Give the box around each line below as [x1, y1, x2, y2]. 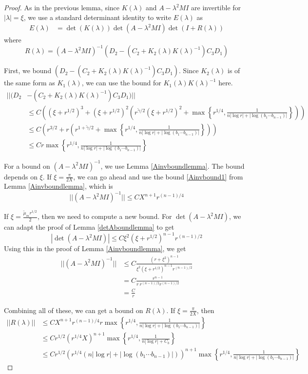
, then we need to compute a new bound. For [37, 211, 172, 221]
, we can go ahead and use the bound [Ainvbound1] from [73, 171, 243, 181]
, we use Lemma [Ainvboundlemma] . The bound [100, 160, 245, 171]
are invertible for [191, 2, 241, 12]
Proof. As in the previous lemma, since [4, 2, 120, 12]
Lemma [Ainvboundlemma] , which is [4, 181, 113, 191]
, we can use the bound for [81, 78, 161, 88]
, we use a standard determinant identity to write [23, 12, 172, 22]
